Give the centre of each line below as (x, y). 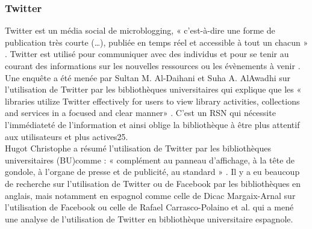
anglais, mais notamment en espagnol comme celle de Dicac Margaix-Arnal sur (150, 195)
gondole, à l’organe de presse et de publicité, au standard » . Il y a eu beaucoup (152, 172)
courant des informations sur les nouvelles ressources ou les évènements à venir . (153, 66)
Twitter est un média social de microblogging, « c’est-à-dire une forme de (140, 30)
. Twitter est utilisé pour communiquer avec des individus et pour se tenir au (147, 54)
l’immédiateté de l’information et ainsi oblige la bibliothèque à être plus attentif (152, 124)
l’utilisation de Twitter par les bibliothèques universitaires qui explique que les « (153, 89)
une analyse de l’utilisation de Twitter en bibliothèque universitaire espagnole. (149, 218)
